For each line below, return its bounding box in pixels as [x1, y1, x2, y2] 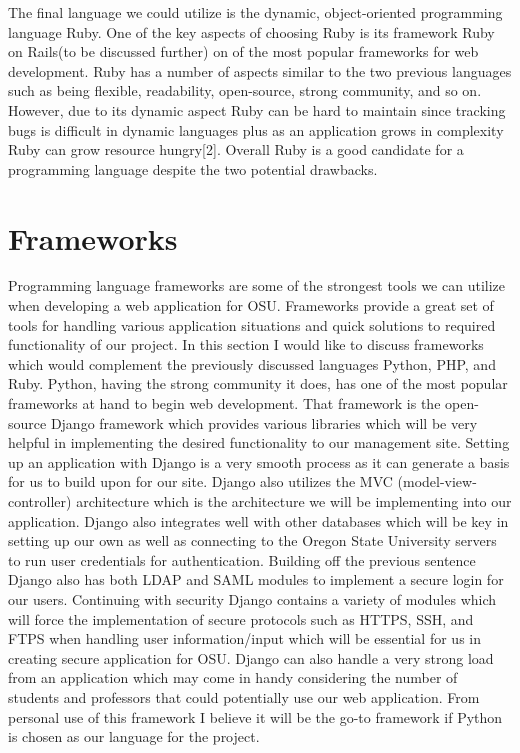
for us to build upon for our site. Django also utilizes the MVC [8, 471, 393, 492]
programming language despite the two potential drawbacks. [8, 158, 378, 179]
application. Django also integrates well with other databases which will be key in [8, 510, 509, 531]
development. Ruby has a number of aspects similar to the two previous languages [8, 60, 512, 81]
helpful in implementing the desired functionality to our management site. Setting [8, 432, 510, 453]
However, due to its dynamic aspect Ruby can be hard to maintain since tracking [8, 99, 506, 120]
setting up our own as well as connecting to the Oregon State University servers [8, 530, 497, 551]
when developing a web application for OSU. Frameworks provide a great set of [8, 295, 494, 316]
